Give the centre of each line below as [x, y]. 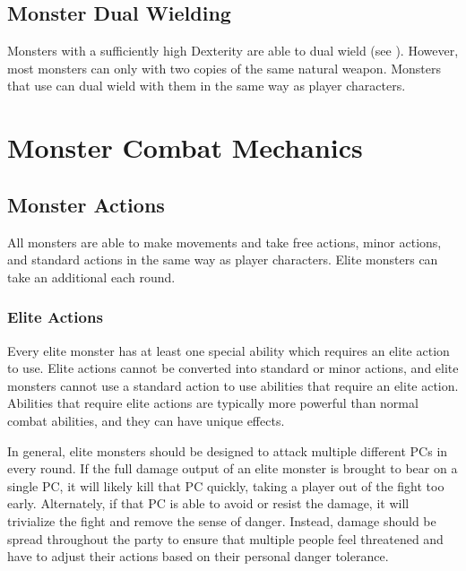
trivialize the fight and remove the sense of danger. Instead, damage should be [222, 520]
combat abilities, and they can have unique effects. [146, 420]
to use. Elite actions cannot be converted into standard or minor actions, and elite [233, 368]
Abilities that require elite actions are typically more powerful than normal [213, 403]
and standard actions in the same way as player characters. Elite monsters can [223, 260]
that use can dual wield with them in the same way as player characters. [207, 86]
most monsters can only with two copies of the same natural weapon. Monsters [224, 68]
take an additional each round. [91, 277]
